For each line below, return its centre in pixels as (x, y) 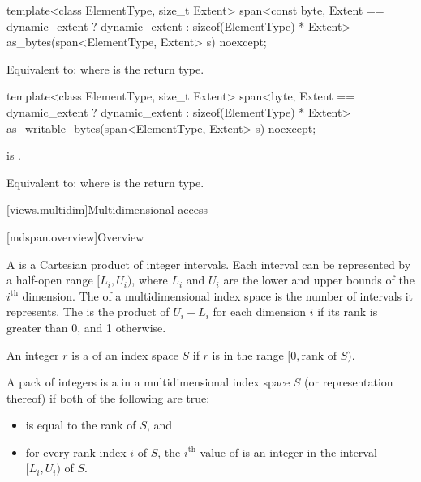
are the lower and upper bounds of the (319, 280)
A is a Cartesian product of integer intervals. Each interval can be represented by (209, 264)
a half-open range (50, 280)
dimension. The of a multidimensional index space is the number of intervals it (218, 295)
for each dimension (259, 311)
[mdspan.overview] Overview (75, 236)
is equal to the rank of (81, 425)
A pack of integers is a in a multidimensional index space (148, 382)
